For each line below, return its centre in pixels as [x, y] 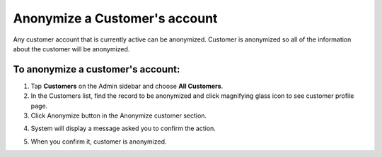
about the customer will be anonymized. [71, 49]
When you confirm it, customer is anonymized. [99, 142]
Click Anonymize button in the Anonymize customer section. [119, 115]
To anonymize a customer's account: [97, 69]
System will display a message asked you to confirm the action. [123, 128]
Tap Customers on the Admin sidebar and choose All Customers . [127, 86]
